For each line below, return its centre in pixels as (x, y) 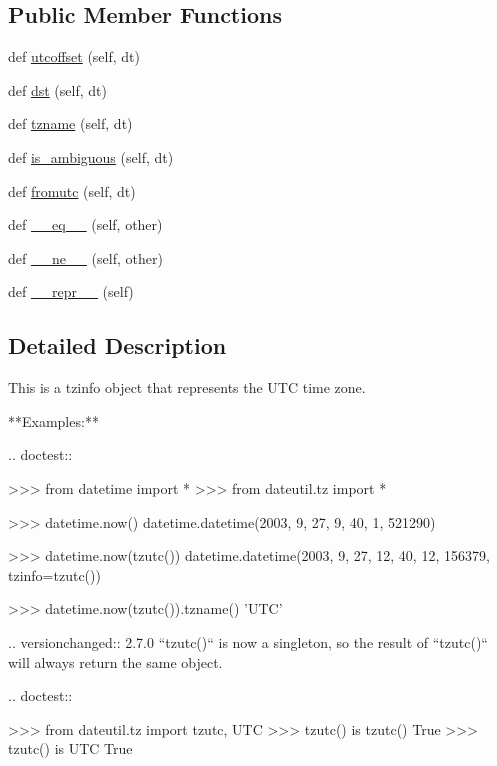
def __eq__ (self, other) (85, 224)
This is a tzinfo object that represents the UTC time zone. (187, 387)
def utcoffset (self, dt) (74, 56)
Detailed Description (117, 345)
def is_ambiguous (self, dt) (91, 156)
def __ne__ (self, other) (85, 257)
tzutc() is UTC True (70, 748)
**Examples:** (53, 420)
